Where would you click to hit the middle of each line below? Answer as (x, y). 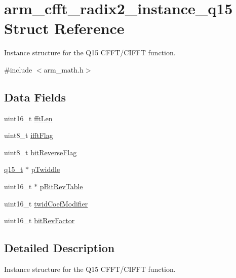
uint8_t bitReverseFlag (41, 152)
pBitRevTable (61, 186)
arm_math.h (64, 69)
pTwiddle (46, 169)
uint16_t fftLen (28, 118)
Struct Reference (64, 28)
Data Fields (35, 97)
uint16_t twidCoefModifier (46, 203)
